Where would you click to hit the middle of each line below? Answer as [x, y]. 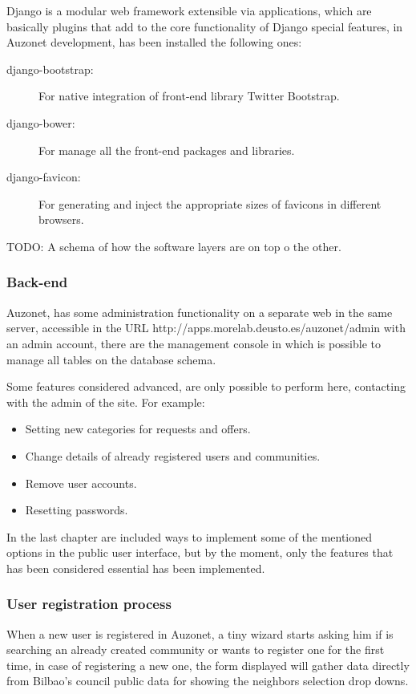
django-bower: [41, 122]
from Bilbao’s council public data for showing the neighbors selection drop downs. [208, 681]
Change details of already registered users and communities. [173, 455]
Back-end [37, 282]
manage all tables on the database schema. [111, 359]
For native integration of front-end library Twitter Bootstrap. [189, 96]
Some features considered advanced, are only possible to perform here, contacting [206, 386]
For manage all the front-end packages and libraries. [167, 150]
